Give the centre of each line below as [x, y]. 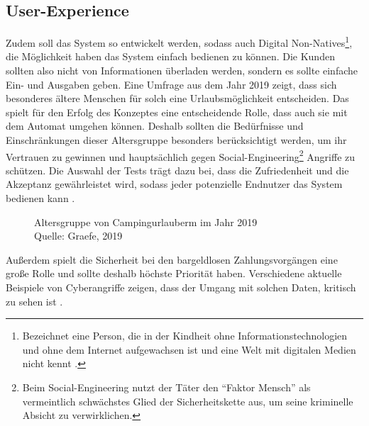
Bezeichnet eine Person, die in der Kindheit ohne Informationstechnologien [185, 336]
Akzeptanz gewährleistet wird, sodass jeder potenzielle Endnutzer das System [174, 184]
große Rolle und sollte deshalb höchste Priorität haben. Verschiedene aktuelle [174, 273]
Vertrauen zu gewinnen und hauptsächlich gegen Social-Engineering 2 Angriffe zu [181, 155]
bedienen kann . [40, 198]
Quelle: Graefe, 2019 [78, 236]
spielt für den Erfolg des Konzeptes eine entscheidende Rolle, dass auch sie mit [177, 112]
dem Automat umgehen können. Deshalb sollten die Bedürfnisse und [155, 126]
